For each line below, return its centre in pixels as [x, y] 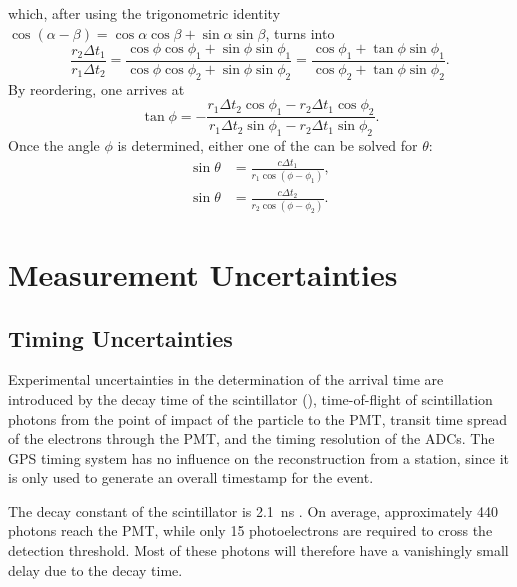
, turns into [300, 32]
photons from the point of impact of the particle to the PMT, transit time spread [258, 418]
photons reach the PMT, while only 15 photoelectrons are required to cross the [250, 530]
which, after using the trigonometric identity [144, 13]
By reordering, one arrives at [96, 88]
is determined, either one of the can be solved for [267, 145]
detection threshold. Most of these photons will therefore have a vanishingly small [258, 550]
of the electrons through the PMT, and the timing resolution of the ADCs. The [251, 438]
